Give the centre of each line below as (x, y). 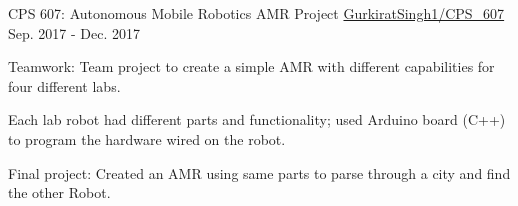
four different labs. (64, 85)
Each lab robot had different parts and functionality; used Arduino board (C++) (257, 119)
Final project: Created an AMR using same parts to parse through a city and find (259, 172)
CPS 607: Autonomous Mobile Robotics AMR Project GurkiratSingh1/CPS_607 (256, 13)
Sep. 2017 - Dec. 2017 (74, 32)
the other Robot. (59, 192)
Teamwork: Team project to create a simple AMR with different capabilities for (251, 66)
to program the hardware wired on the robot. (147, 138)
